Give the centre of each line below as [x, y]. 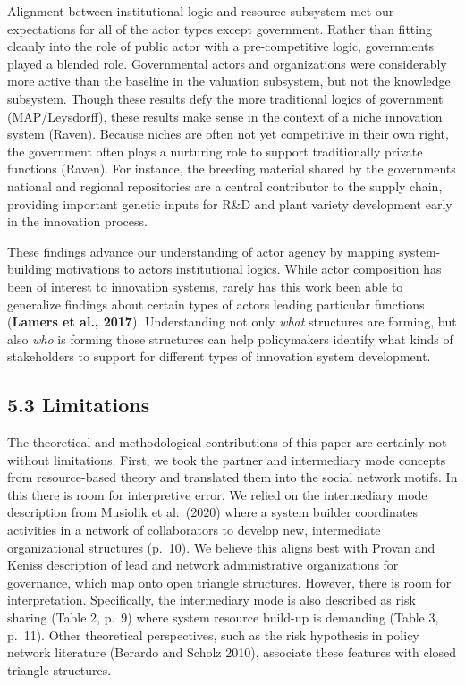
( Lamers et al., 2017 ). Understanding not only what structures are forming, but [232, 321]
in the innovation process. [77, 221]
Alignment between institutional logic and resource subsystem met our [201, 11]
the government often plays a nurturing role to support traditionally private [215, 151]
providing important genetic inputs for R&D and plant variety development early [230, 203]
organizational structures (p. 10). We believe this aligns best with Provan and [221, 547]
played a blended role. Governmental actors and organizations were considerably [227, 63]
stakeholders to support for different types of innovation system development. [219, 356]
